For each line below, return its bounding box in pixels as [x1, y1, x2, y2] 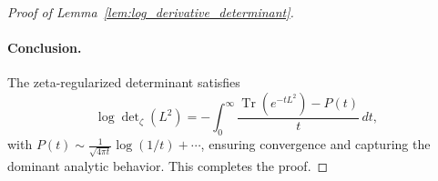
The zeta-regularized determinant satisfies [7, 73, 240, 92]
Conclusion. [7, 38, 82, 57]
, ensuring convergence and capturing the [200, 135, 431, 154]
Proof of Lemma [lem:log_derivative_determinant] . [7, 3, 294, 21]
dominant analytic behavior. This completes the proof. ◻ [7, 156, 329, 175]
